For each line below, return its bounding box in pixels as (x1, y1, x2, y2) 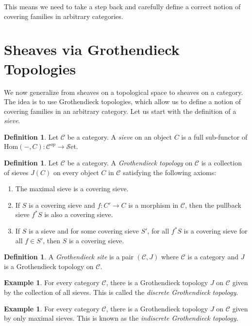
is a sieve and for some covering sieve (29, 226, 139, 236)
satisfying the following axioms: (123, 167, 217, 177)
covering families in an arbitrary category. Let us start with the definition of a (4, 106, 236, 116)
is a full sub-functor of (181, 131, 248, 142)
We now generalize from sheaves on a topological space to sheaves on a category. (4, 87, 243, 97)
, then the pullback (185, 199, 241, 210)
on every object (53, 167, 99, 177)
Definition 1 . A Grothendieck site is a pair (4, 252, 134, 262)
